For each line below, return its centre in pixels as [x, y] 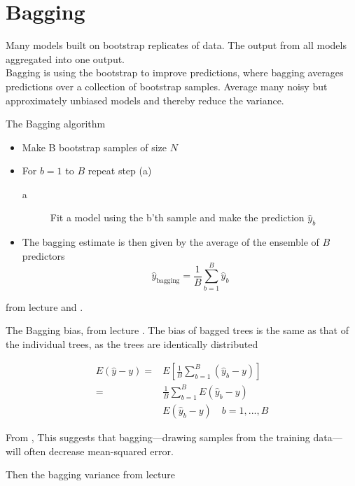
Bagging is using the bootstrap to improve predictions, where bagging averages [175, 72]
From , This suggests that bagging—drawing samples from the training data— [174, 437]
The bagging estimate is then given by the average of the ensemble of [170, 242]
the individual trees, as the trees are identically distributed [132, 343]
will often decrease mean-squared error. [90, 451]
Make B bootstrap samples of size [95, 147]
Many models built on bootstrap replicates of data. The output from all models [176, 45]
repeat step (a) [120, 171]
